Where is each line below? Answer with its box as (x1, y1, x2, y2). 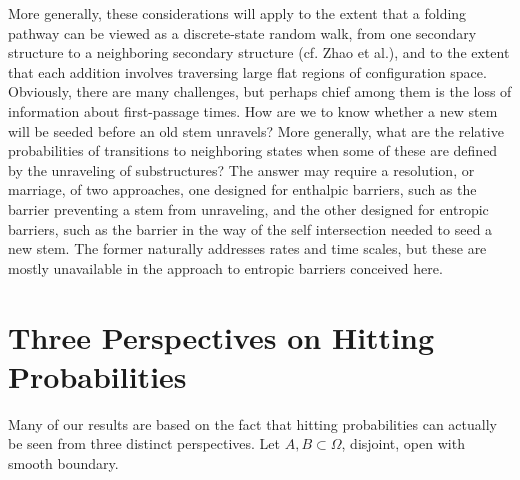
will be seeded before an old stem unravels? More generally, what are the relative (8, 120, 504, 141)
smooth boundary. (8, 452, 119, 473)
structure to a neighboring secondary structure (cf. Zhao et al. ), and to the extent (8, 42, 510, 63)
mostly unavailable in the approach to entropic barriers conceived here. (8, 257, 443, 278)
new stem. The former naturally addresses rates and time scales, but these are (8, 238, 487, 259)
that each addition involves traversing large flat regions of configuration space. (8, 61, 487, 82)
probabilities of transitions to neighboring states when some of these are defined (8, 140, 498, 161)
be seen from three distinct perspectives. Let (8, 433, 281, 454)
